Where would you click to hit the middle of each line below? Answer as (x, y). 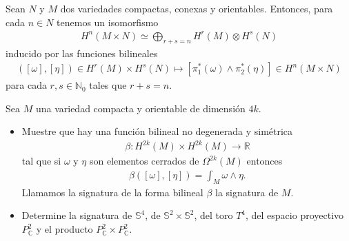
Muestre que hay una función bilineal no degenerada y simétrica (157, 131)
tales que (108, 85)
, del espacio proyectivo (295, 215)
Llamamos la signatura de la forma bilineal (112, 192)
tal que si (41, 161)
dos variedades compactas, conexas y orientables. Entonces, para (197, 8)
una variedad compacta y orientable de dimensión (140, 108)
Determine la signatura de (77, 215)
